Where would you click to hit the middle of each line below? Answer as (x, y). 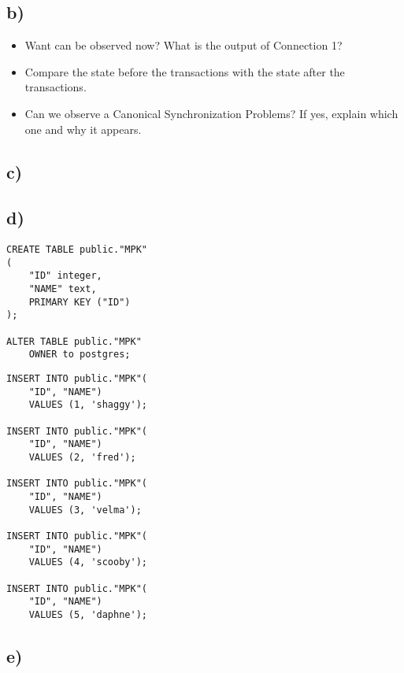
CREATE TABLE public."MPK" (77, 250)
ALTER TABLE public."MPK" (74, 341)
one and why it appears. (83, 129)
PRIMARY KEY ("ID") (80, 302)
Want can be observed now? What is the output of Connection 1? (183, 45)
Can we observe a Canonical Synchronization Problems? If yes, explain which (211, 113)
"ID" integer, (65, 276)
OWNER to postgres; (80, 355)
